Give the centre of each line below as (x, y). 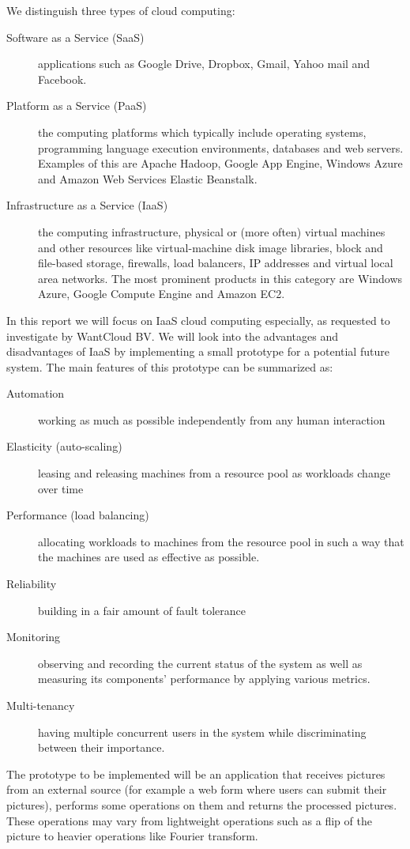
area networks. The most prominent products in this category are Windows (220, 278)
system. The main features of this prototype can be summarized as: (170, 366)
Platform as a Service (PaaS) (77, 106)
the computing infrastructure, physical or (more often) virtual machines (212, 231)
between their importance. (102, 747)
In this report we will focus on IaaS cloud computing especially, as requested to (198, 320)
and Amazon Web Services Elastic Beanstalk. (148, 178)
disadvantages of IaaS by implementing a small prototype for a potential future (198, 351)
